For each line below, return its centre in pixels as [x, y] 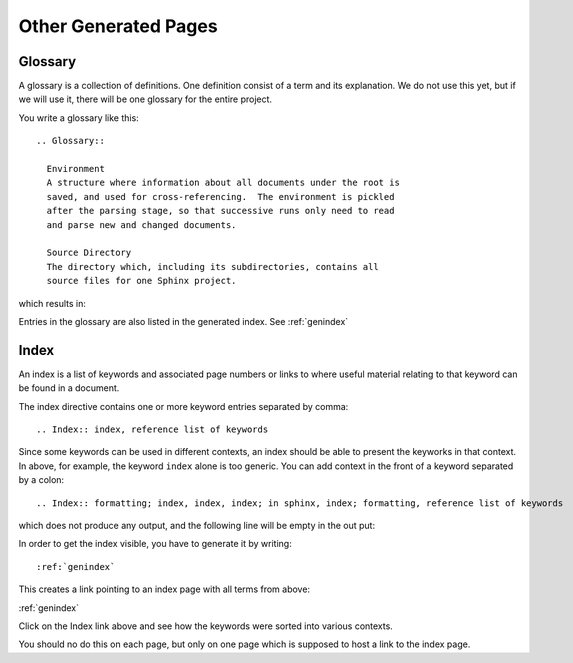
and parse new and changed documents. [141, 224]
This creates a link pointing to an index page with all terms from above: [164, 589]
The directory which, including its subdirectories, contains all [212, 266]
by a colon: [41, 480]
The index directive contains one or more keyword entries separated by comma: [183, 406]
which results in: [52, 303]
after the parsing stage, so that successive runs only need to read [220, 211]
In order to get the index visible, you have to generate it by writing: [155, 544]
